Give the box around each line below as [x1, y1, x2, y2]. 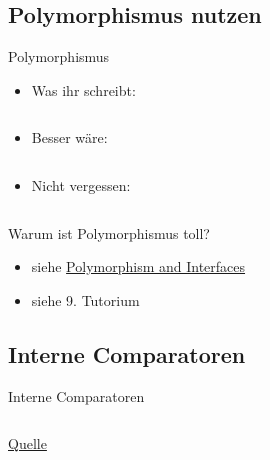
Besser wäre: [31, 127, 108, 148]
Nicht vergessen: [31, 174, 131, 195]
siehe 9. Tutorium [31, 289, 140, 310]
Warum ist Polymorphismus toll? [8, 222, 210, 243]
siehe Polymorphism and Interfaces [31, 256, 246, 277]
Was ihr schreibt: [31, 79, 136, 100]
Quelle [8, 433, 47, 454]
